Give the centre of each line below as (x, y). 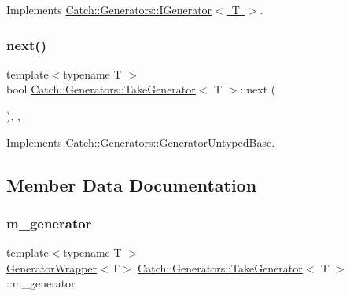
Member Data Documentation (132, 184)
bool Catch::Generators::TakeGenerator (101, 89)
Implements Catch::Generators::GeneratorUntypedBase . (141, 142)
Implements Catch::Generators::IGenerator (109, 9)
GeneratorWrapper (52, 267)
